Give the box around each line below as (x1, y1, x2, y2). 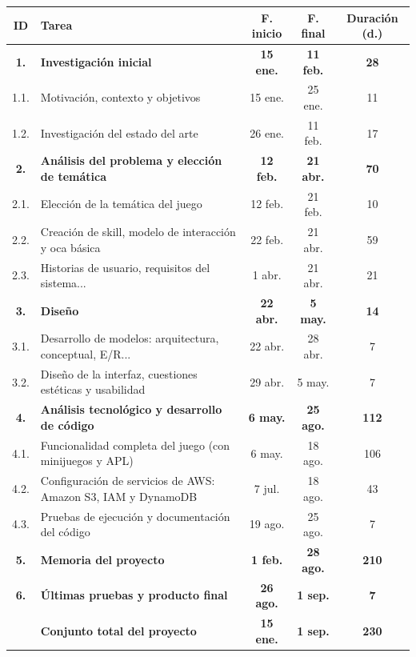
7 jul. (254, 479, 280, 496)
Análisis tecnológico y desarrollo (40, 401, 222, 418)
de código (40, 416, 94, 433)
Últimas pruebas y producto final (40, 587, 228, 603)
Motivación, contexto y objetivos (40, 89, 201, 106)
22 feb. (250, 230, 284, 247)
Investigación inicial (40, 53, 152, 70)
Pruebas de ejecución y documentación (40, 507, 230, 524)
